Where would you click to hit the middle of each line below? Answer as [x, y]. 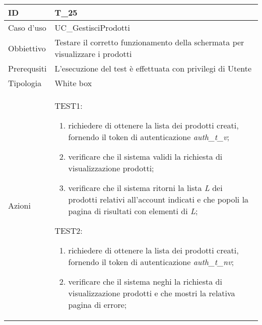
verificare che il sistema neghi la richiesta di [145, 281]
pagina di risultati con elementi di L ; [133, 211]
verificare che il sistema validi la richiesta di [145, 156]
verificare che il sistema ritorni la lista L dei [145, 188]
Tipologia [25, 83]
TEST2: [69, 231]
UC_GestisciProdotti [92, 27]
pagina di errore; [97, 305]
